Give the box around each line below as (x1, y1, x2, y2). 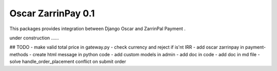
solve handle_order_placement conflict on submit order (9, 59, 126, 65)
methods (9, 51, 28, 57)
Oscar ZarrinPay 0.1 (9, 8, 95, 19)
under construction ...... (9, 35, 59, 41)
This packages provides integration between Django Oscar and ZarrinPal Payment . (9, 26, 186, 32)
